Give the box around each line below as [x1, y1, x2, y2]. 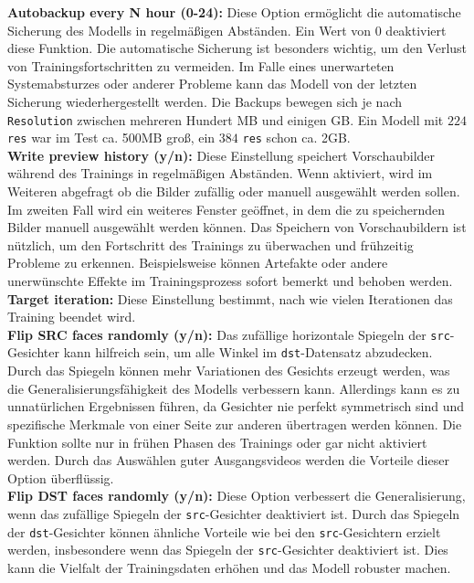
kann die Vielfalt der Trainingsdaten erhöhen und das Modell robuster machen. [7, 557, 451, 577]
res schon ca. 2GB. [242, 128, 351, 147]
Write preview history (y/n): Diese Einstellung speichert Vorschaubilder [7, 145, 436, 164]
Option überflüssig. [7, 468, 114, 487]
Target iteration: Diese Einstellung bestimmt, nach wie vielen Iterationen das [7, 289, 453, 308]
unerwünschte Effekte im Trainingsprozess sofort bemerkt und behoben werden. [7, 271, 453, 291]
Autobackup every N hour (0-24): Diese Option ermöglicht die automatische [7, 3, 461, 21]
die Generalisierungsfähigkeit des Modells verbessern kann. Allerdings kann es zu [7, 378, 460, 397]
